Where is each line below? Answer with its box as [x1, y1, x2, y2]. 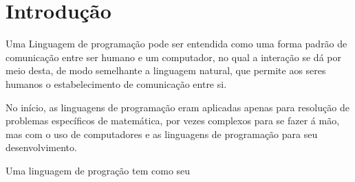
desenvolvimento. [6, 140, 77, 155]
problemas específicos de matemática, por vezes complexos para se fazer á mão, [6, 113, 340, 128]
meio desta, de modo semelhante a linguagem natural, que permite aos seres [6, 63, 326, 78]
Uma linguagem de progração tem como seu [6, 163, 191, 177]
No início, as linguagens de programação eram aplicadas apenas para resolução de [6, 100, 349, 114]
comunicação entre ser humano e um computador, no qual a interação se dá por [6, 49, 341, 64]
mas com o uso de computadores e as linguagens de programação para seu [6, 126, 318, 141]
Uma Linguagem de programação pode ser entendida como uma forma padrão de [6, 36, 347, 51]
